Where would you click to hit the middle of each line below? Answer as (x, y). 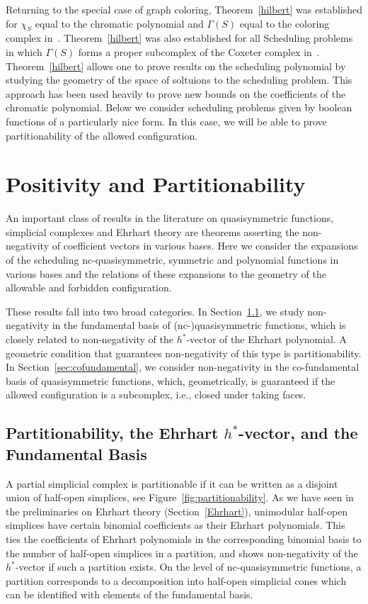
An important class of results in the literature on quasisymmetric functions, (170, 218)
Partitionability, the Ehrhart (112, 433)
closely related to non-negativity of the (90, 339)
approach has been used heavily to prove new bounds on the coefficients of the (176, 93)
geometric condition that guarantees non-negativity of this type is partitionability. (184, 353)
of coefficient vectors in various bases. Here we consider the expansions (205, 246)
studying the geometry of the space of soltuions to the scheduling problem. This (179, 80)
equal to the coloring (284, 23)
